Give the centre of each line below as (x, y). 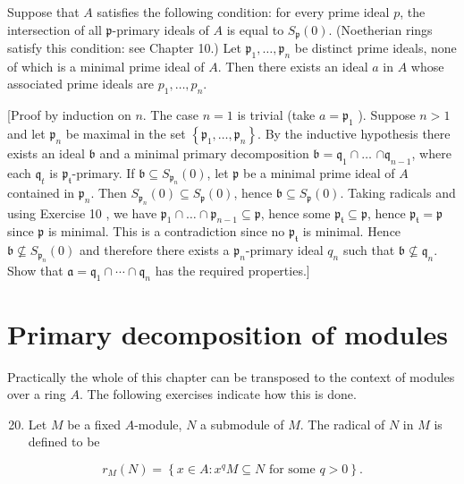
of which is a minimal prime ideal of (106, 66)
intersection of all (55, 29)
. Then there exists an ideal (293, 66)
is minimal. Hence (352, 231)
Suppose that (43, 12)
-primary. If (103, 172)
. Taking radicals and (398, 193)
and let (26, 134)
